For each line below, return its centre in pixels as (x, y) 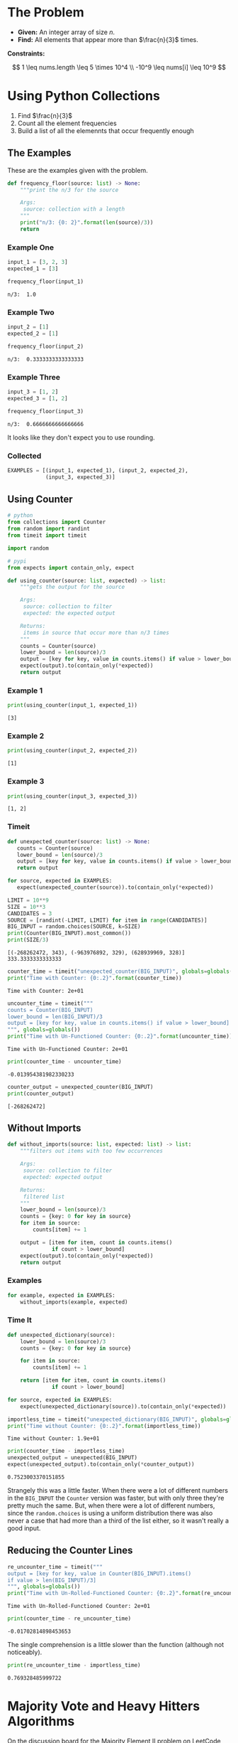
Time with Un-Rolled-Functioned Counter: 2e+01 (79, 1606)
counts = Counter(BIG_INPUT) (50, 1010)
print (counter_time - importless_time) (66, 1451)
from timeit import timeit (47, 535)
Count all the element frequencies (67, 123)
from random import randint (49, 529)
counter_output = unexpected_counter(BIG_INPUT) (80, 1087)
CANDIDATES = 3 (30, 913)
